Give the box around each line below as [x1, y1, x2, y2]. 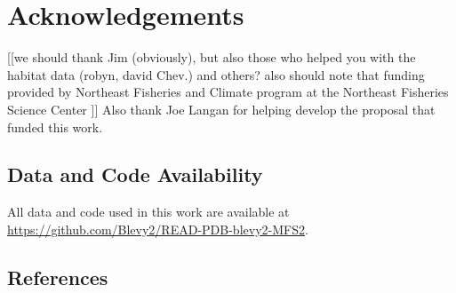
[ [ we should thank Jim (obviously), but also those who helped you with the [7, 48, 416, 67]
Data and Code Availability [7, 161, 263, 188]
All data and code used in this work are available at [7, 202, 290, 221]
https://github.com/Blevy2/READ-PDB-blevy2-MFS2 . [7, 219, 308, 238]
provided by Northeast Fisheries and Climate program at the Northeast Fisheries [7, 83, 449, 101]
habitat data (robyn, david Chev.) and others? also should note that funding [7, 65, 425, 83]
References [7, 263, 108, 290]
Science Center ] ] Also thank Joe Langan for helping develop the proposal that [7, 99, 436, 118]
